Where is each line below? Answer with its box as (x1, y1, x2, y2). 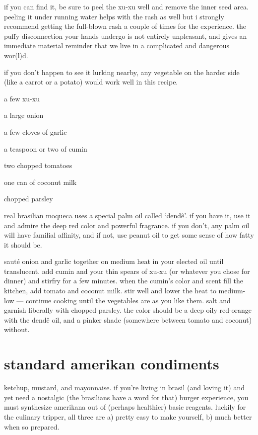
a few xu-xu (4, 93, 40, 103)
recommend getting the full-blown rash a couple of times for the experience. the (4, 21, 246, 31)
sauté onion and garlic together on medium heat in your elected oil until (4, 256, 224, 266)
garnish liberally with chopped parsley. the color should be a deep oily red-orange (4, 305, 252, 315)
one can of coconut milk (4, 176, 77, 187)
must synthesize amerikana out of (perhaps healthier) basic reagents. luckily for (4, 402, 246, 412)
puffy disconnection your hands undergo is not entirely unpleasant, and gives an (4, 30, 247, 41)
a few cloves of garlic (4, 126, 67, 137)
